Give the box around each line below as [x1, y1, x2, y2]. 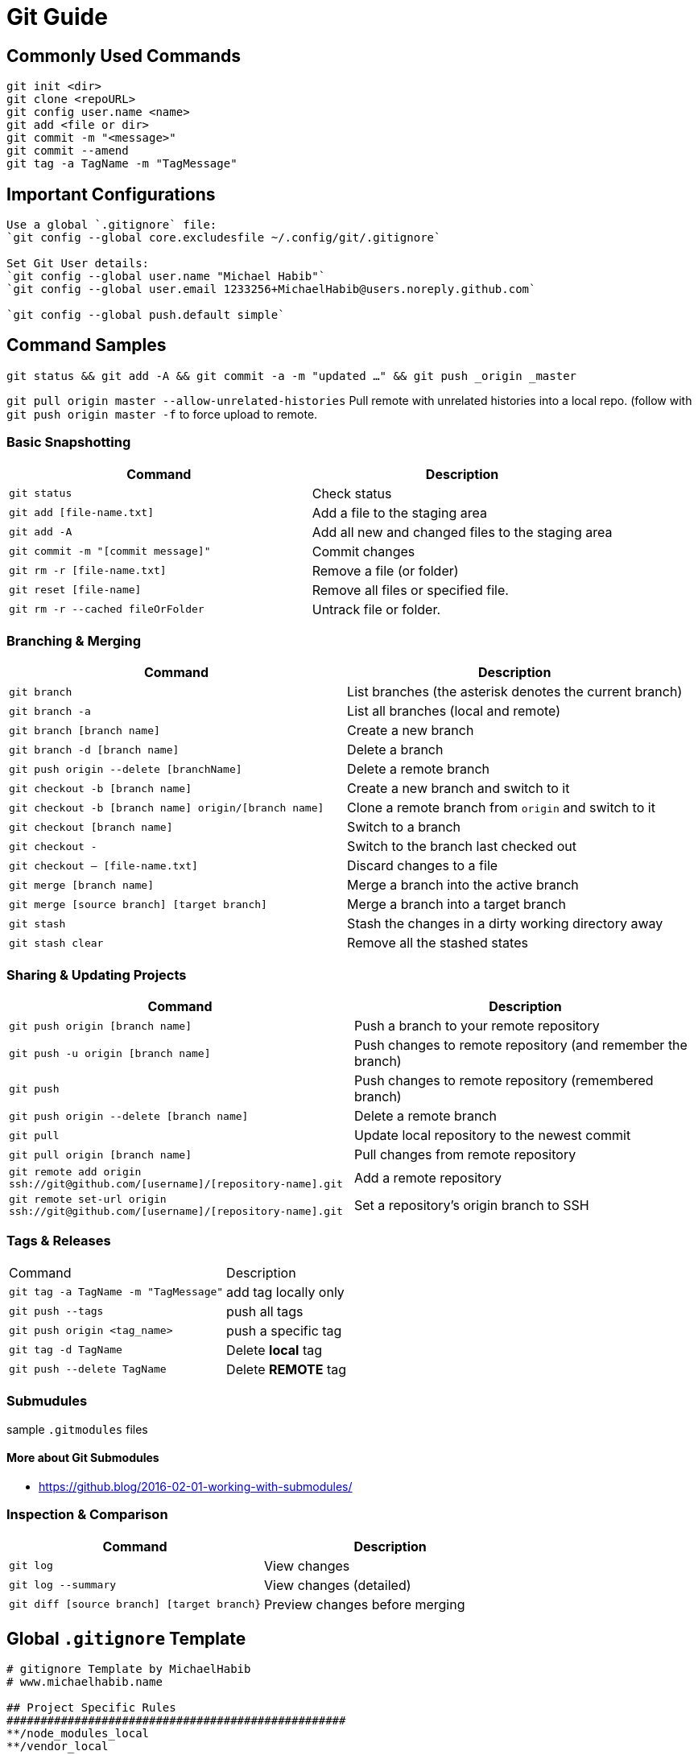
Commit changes [312, 543, 415, 560]
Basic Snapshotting [6, 434, 131, 451]
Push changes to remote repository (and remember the [354, 1037, 688, 1054]
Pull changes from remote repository [354, 1146, 576, 1163]
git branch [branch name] [9, 724, 160, 737]
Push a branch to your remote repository [354, 1018, 600, 1034]
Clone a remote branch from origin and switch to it [347, 799, 655, 816]
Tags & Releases [6, 1233, 111, 1249]
